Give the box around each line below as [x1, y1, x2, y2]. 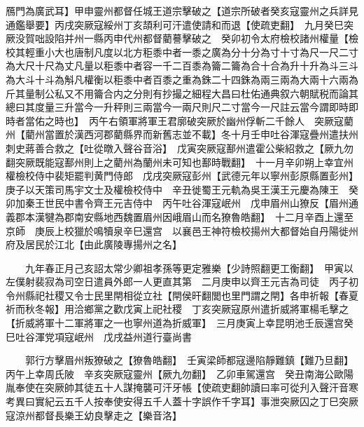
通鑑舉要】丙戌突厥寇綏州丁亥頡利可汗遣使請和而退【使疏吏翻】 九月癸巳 [6, 17, 344, 32]
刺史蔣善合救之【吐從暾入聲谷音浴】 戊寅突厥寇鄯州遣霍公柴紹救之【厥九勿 [6, 140, 353, 155]
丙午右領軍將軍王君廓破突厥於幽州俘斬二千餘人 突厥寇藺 [88, 113, 353, 128]
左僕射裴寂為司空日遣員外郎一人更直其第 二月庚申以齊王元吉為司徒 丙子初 [6, 274, 358, 289]
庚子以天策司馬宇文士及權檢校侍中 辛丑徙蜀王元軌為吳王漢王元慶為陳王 [6, 182, 339, 196]
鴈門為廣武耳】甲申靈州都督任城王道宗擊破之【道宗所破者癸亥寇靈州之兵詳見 [6, 4, 358, 18]
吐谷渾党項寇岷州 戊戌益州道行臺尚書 [15, 329, 192, 344]
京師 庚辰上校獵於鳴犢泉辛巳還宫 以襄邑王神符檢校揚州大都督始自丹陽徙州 [6, 223, 358, 238]
